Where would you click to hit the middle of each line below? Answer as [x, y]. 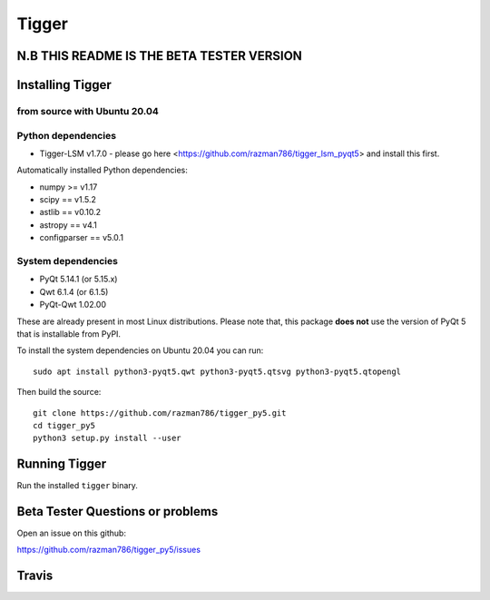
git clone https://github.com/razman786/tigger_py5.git [160, 413]
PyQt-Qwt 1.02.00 [73, 305]
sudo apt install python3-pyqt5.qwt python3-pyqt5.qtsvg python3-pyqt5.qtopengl [217, 371]
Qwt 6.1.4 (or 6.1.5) [74, 291]
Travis [35, 576]
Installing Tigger [64, 85]
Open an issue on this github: [72, 533]
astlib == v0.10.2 [70, 212]
